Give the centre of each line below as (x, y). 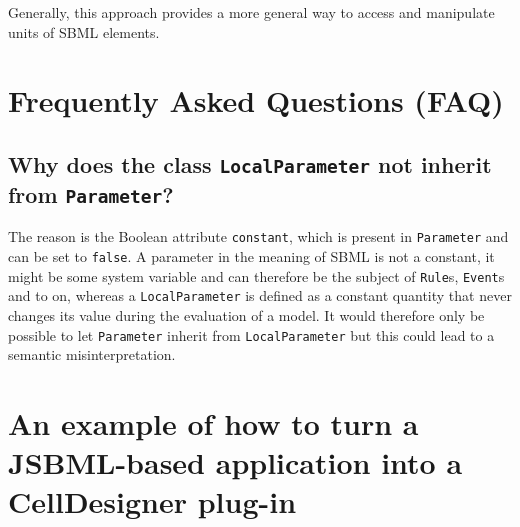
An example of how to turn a (213, 422)
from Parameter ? (91, 193)
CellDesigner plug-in (152, 501)
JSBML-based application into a (235, 462)
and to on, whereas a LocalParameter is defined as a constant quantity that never (260, 295)
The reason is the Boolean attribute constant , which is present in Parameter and (258, 236)
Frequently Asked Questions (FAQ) (256, 100)
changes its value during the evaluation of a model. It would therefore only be (246, 314)
